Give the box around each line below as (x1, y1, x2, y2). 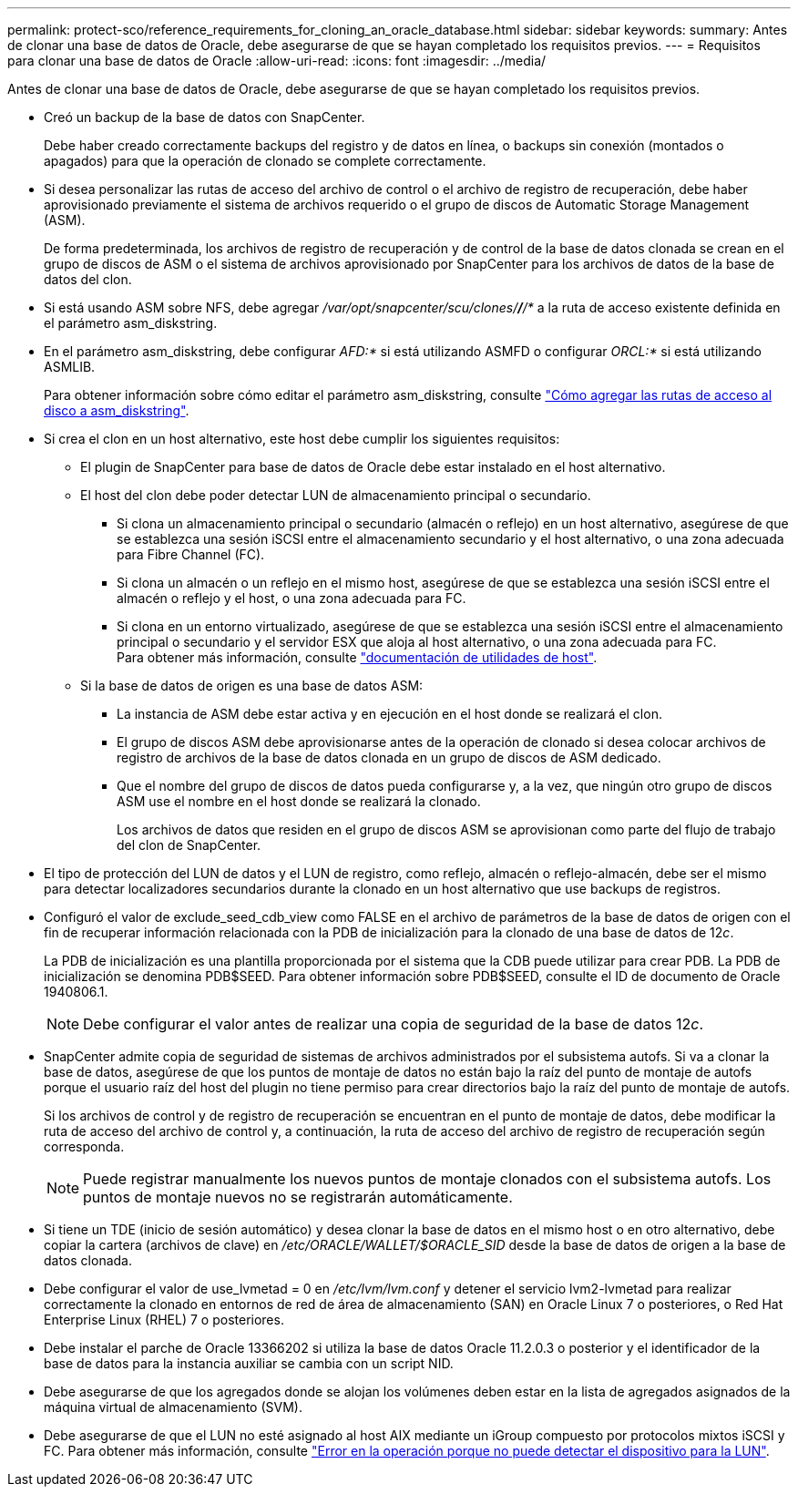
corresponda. (44, 1139, 125, 1154)
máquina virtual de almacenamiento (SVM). (44, 1399, 302, 1415)
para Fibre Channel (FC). (117, 547, 265, 562)
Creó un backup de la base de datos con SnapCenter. (44, 109, 365, 125)
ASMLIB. (44, 359, 96, 374)
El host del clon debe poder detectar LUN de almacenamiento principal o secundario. (80, 487, 591, 503)
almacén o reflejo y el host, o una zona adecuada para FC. (117, 590, 466, 606)
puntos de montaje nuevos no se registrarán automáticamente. (83, 1188, 513, 1206)
